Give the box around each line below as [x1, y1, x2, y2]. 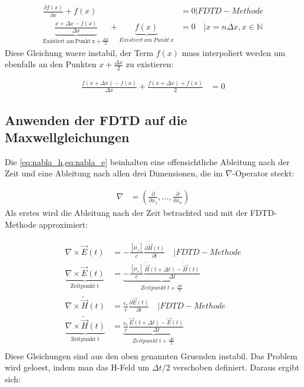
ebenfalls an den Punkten [5, 58, 97, 70]
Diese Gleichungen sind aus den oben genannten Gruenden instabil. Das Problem [5, 349, 298, 362]
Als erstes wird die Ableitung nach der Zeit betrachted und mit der [5, 206, 247, 218]
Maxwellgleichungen [5, 127, 130, 146]
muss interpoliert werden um [181, 46, 286, 58]
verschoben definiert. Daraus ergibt [173, 361, 300, 373]
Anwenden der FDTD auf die [5, 110, 187, 129]
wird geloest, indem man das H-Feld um [5, 361, 150, 373]
